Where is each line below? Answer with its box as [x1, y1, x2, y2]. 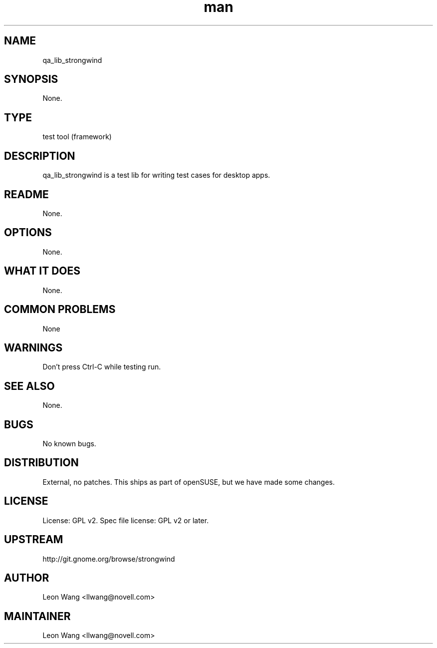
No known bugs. [42, 439, 96, 448]
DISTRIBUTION [4, 456, 79, 469]
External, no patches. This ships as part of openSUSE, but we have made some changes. [42, 477, 335, 486]
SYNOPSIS [4, 73, 58, 86]
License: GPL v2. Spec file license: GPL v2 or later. [42, 516, 209, 525]
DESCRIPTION [4, 149, 75, 162]
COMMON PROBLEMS [4, 303, 116, 316]
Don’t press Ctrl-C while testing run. [42, 362, 161, 371]
